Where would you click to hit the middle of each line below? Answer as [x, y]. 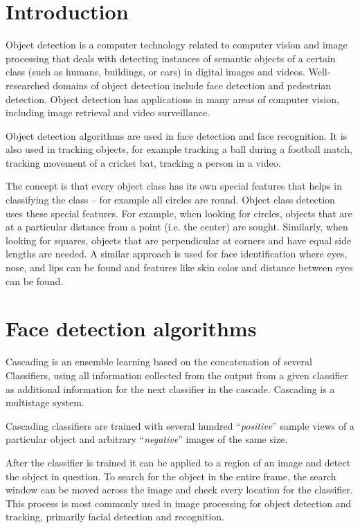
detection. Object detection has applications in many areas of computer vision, [172, 99]
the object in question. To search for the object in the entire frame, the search [171, 476]
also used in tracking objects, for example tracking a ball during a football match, [179, 149]
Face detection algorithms [131, 328]
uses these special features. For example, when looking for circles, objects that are [179, 213]
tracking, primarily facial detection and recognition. [115, 517]
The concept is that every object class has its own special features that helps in [174, 186]
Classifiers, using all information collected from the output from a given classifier [177, 375]
